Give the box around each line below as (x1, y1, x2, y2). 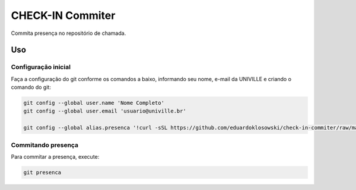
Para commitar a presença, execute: (11, 153, 100, 160)
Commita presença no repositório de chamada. (11, 30, 126, 37)
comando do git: (11, 83, 52, 91)
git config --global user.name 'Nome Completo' (23, 99, 164, 107)
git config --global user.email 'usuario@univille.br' (23, 108, 186, 115)
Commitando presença (11, 141, 79, 149)
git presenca (23, 169, 62, 176)
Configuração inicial (11, 63, 71, 71)
